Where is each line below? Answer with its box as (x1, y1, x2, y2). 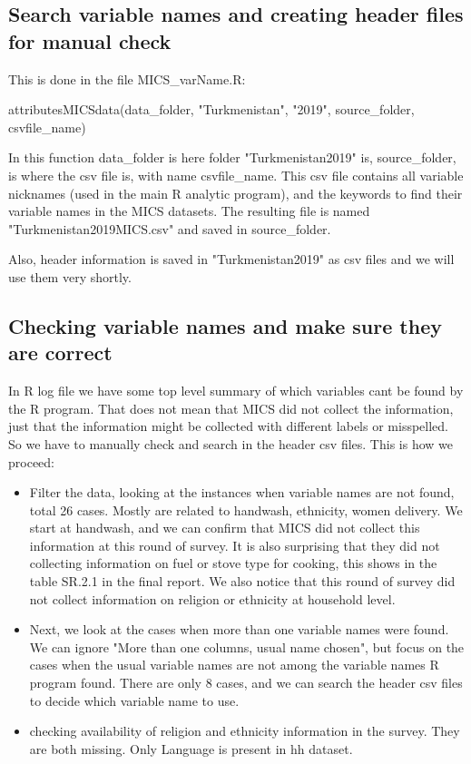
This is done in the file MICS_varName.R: (8, 69, 246, 88)
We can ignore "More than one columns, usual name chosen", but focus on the (29, 637, 465, 656)
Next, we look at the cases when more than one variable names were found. (29, 620, 449, 639)
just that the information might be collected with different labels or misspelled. (8, 416, 448, 436)
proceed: (8, 452, 54, 471)
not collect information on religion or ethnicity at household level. (29, 589, 396, 608)
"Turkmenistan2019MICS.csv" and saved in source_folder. (8, 219, 331, 238)
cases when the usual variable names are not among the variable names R (29, 655, 439, 674)
